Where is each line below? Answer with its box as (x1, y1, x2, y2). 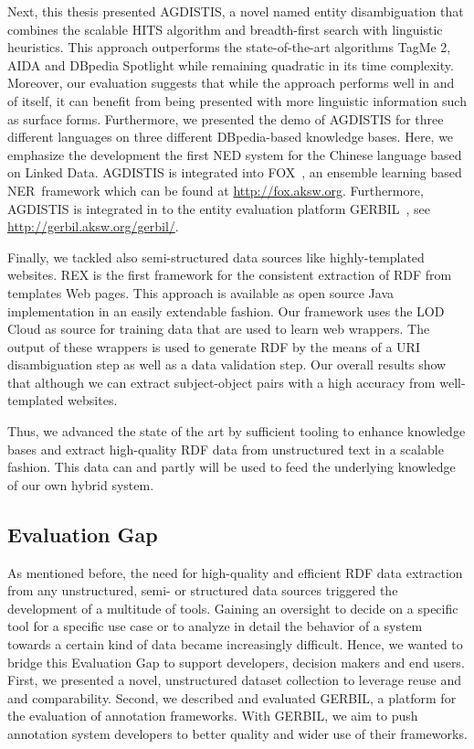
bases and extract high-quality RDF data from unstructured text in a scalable (7, 439, 444, 458)
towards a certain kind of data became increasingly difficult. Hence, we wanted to (7, 635, 463, 654)
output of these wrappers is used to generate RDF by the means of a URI (7, 337, 420, 356)
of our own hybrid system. (7, 475, 154, 494)
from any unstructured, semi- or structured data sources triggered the (7, 581, 398, 600)
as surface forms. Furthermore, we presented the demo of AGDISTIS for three (7, 109, 444, 128)
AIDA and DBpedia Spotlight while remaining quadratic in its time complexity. (7, 55, 454, 74)
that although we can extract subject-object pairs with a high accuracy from (7, 372, 436, 391)
